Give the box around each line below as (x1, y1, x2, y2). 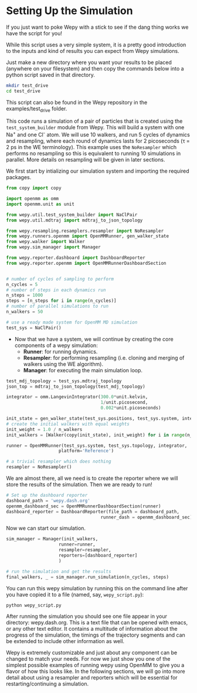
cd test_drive (6, 88, 41, 94)
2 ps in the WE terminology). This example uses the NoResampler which (6, 144, 177, 151)
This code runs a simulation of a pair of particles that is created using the (6, 117, 183, 125)
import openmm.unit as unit (6, 201, 75, 207)
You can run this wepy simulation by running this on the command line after (6, 584, 188, 591)
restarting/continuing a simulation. (6, 680, 89, 688)
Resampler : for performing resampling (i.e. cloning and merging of (23, 354, 185, 361)
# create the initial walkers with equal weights (6, 421, 130, 427)
